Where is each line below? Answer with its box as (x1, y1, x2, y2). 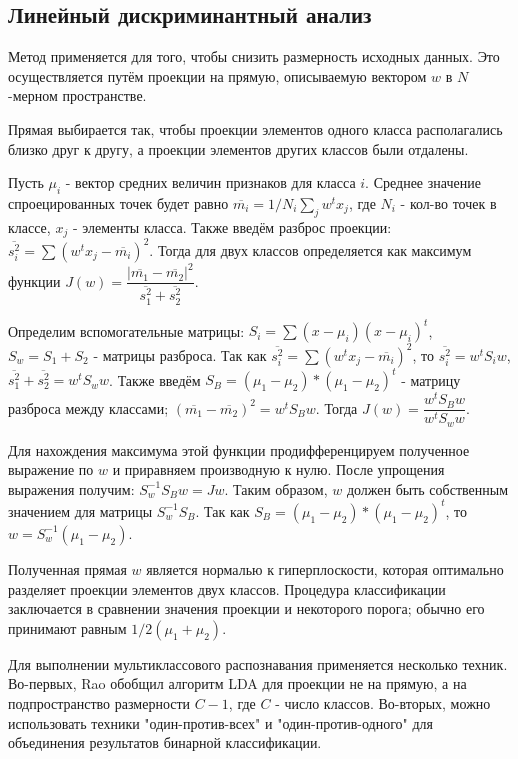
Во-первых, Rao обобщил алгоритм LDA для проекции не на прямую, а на (8, 673, 467, 694)
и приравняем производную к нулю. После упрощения (112, 459, 445, 480)
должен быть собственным (346, 478, 509, 499)
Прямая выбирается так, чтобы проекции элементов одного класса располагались (8, 118, 503, 139)
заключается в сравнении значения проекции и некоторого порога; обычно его (8, 598, 485, 619)
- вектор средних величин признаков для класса (65, 172, 356, 193)
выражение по (8, 459, 94, 480)
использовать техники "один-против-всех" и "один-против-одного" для (8, 712, 433, 733)
